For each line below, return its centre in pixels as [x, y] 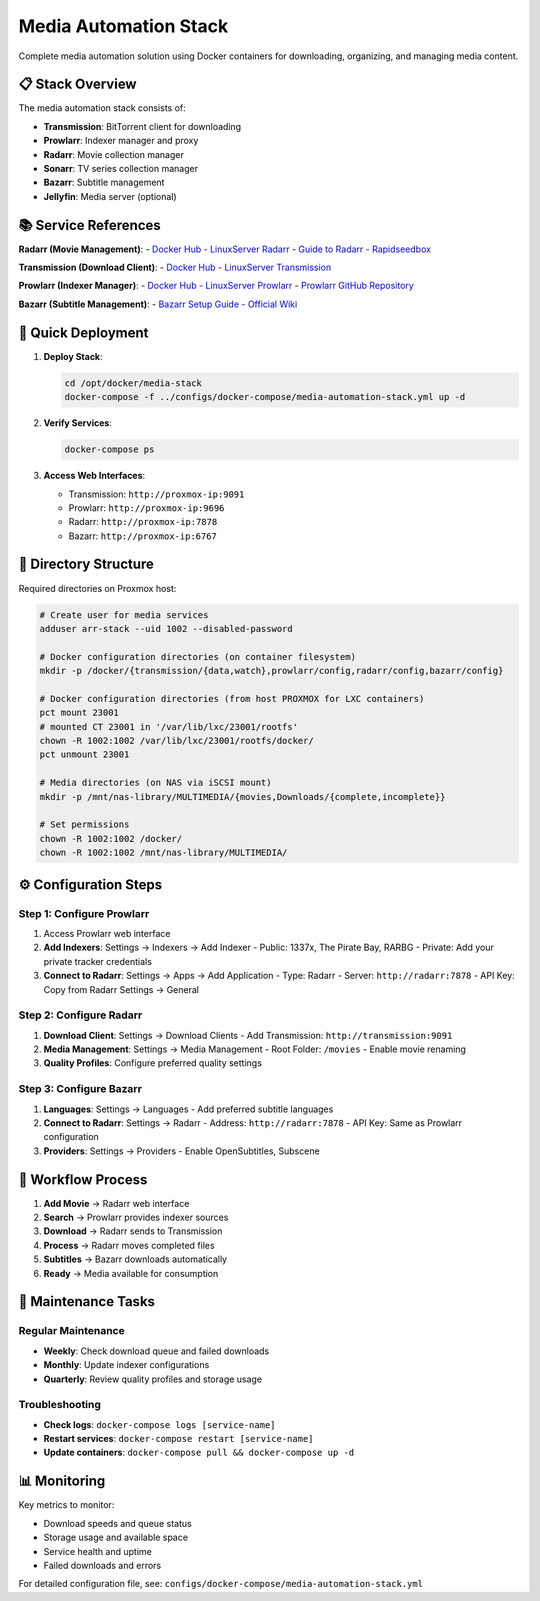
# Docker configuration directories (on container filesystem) [198, 656]
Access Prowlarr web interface [107, 933]
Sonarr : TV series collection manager [121, 169]
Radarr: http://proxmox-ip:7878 [143, 522]
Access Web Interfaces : [94, 476]
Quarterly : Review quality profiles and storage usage [153, 1379]
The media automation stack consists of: [102, 108]
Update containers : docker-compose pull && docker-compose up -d [199, 1452]
